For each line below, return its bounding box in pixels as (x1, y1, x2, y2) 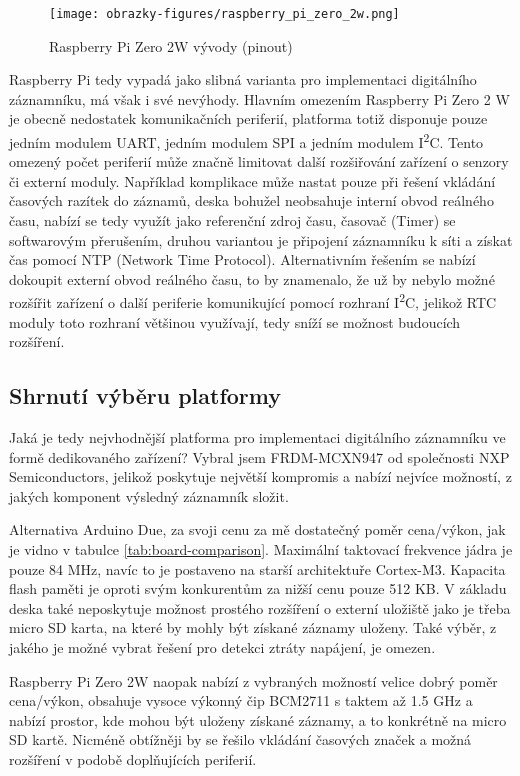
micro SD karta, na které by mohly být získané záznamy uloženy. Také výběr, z (9, 617, 497, 638)
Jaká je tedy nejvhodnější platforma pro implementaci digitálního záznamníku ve (9, 427, 506, 448)
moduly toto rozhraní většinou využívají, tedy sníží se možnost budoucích (9, 311, 461, 332)
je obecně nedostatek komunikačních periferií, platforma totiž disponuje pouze (9, 108, 488, 129)
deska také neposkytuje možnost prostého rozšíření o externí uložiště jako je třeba (9, 597, 511, 618)
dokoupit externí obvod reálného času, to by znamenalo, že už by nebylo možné (9, 268, 495, 289)
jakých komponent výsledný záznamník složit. (9, 485, 289, 506)
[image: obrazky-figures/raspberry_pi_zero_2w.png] (49, 7, 400, 21)
